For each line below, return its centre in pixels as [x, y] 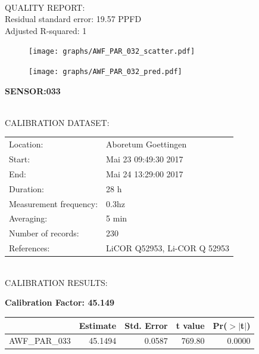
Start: [20, 159]
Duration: [26, 188]
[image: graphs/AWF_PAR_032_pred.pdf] [105, 72]
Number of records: [44, 233]
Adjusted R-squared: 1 [46, 30]
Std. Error [146, 325]
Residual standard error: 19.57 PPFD [73, 19]
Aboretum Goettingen [146, 144]
